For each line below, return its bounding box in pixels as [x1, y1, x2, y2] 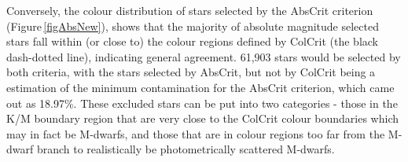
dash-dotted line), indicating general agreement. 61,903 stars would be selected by [6, 48, 401, 64]
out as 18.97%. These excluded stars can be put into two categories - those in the [6, 94, 398, 111]
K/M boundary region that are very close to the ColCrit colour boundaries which [6, 110, 399, 127]
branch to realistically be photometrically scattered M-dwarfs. [36, 141, 335, 157]
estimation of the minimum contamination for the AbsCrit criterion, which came [6, 79, 395, 95]
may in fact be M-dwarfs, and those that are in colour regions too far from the [6, 125, 385, 142]
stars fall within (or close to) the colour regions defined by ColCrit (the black [6, 33, 379, 50]
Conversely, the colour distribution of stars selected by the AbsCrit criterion [6, 2, 373, 18]
